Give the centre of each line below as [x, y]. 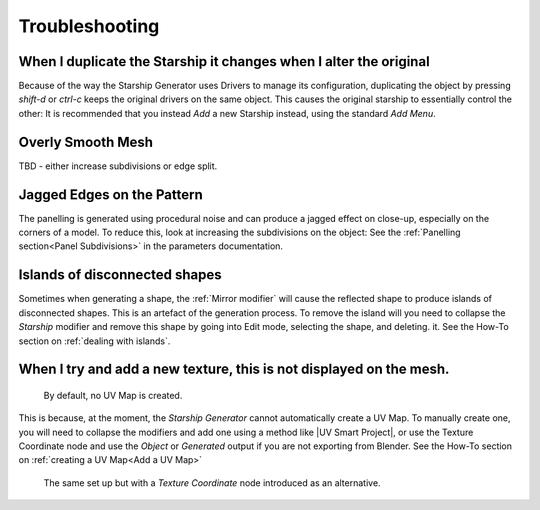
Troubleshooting [89, 26]
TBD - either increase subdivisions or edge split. [118, 166]
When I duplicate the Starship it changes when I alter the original [224, 61]
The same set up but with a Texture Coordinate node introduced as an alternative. [212, 482]
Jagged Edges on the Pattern [111, 194]
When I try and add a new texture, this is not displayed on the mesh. [234, 369]
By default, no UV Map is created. [113, 395]
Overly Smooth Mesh [86, 141]
